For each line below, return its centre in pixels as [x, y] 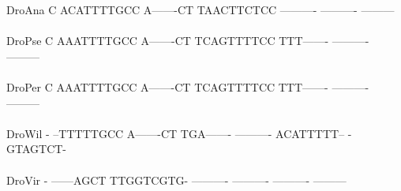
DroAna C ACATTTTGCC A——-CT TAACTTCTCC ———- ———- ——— [200, 9]
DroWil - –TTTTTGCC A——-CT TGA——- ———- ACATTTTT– [176, 133]
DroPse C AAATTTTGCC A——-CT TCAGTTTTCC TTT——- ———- [188, 41]
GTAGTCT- [37, 149]
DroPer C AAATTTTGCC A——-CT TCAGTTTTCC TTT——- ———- [188, 86]
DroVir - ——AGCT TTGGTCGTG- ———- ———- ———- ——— [176, 180]
